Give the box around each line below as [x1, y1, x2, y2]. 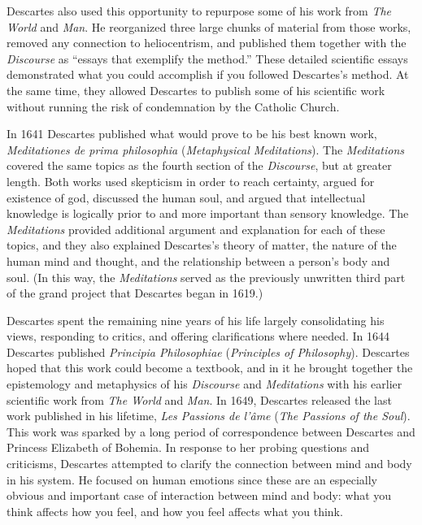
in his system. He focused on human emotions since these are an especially [7, 471, 377, 488]
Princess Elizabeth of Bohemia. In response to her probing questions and [7, 439, 370, 456]
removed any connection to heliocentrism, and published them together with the [7, 34, 407, 51]
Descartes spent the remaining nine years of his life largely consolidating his [7, 311, 385, 328]
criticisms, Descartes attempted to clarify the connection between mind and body [7, 455, 412, 472]
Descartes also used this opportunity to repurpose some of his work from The [7, 2, 392, 19]
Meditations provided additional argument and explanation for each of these [7, 220, 385, 237]
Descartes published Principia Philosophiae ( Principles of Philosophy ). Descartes [7, 343, 410, 360]
